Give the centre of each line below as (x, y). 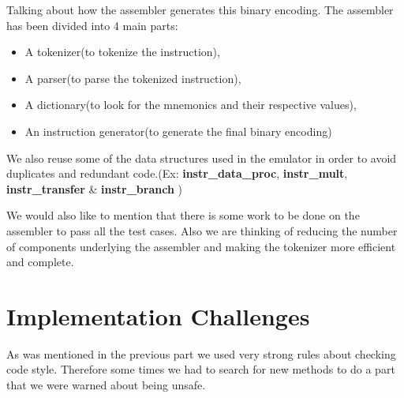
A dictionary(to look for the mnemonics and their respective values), (191, 105)
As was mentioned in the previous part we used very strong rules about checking (201, 353)
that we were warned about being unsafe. (106, 385)
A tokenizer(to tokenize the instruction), (122, 52)
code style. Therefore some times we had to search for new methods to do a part (201, 369)
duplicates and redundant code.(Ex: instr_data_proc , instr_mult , (177, 173)
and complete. (40, 262)
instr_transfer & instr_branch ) (94, 188)
